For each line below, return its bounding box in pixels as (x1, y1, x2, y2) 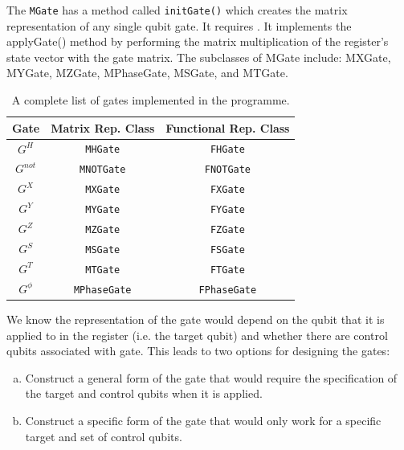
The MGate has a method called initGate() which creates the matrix (6, 2, 348, 18)
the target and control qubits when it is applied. (25, 385, 263, 402)
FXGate (210, 184, 245, 196)
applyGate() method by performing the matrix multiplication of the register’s (6, 33, 389, 50)
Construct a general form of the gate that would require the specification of (25, 369, 398, 386)
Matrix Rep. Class (51, 119, 155, 136)
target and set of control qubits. (25, 427, 182, 444)
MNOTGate (80, 164, 126, 176)
